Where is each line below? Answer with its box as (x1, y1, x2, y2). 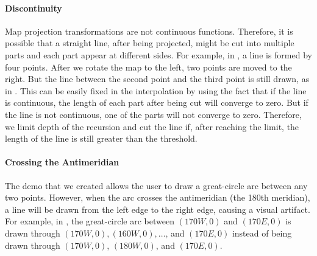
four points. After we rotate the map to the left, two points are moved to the (5, 60, 292, 73)
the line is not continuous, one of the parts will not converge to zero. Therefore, (5, 108, 302, 120)
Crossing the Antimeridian (5, 156, 119, 168)
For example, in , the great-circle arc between (5, 215, 174, 227)
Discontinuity (5, 1, 62, 14)
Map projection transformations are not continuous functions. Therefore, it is (5, 24, 293, 37)
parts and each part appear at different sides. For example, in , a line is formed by (5, 48, 312, 61)
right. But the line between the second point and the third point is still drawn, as (5, 72, 310, 85)
